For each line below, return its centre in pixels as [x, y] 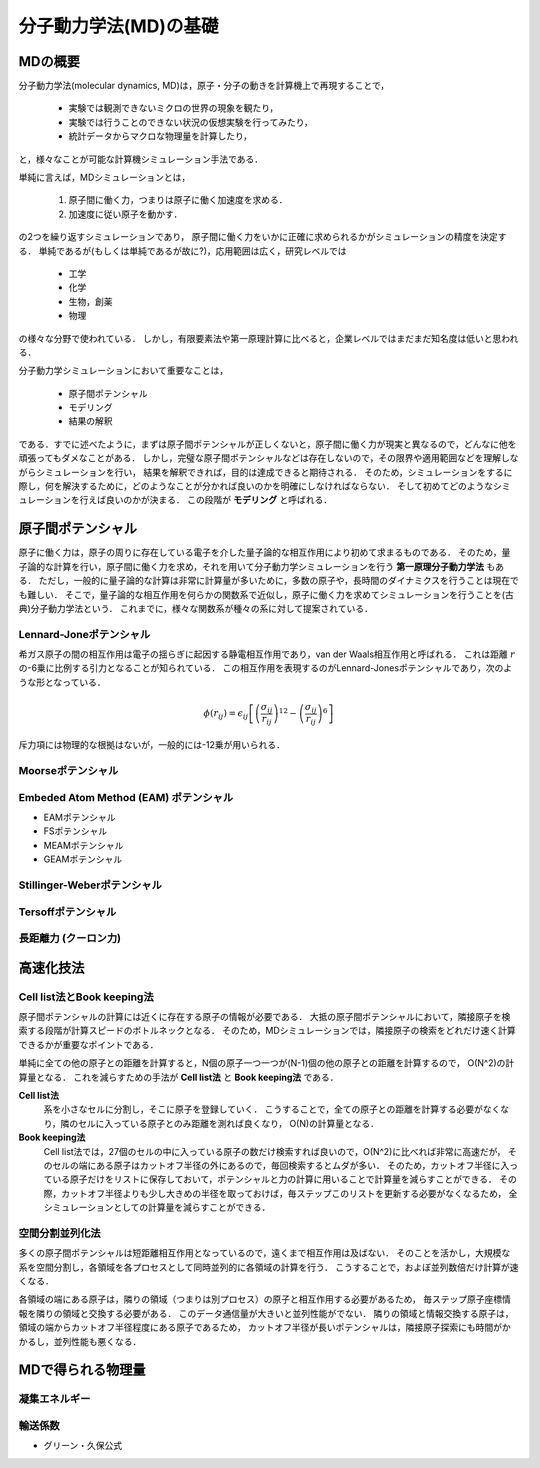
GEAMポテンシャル [83, 859]
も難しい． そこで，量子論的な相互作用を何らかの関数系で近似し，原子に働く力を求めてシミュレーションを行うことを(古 [266, 594]
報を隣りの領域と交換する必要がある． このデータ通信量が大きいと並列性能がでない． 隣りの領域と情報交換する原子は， [266, 1313]
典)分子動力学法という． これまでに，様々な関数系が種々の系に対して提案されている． [196, 608]
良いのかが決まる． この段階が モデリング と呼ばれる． [219, 500]
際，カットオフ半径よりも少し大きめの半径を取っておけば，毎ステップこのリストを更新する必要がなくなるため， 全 [280, 1193]
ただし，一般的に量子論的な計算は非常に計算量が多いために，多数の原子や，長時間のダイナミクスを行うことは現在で [278, 581]
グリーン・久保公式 [83, 1446]
